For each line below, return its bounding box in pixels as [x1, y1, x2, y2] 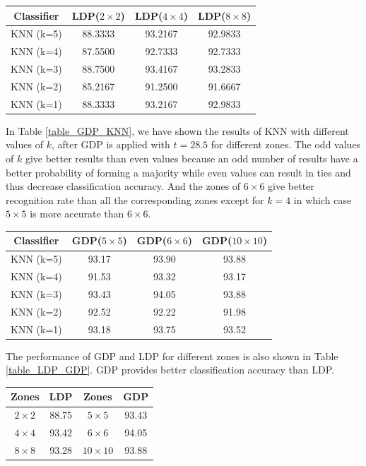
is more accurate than [30, 206, 124, 221]
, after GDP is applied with [51, 137, 170, 152]
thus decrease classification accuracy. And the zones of [6, 179, 241, 193]
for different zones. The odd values [211, 137, 361, 152]
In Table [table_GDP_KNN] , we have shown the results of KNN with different [6, 123, 349, 138]
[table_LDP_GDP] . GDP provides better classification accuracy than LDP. [6, 362, 334, 377]
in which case [293, 192, 352, 207]
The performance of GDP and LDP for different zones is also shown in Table [6, 348, 338, 363]
